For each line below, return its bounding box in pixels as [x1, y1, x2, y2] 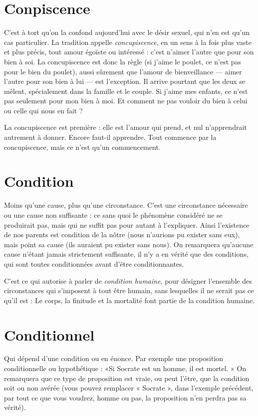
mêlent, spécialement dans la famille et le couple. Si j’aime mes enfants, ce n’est [4, 85, 248, 96]
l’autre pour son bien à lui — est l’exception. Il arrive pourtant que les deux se [4, 76, 246, 86]
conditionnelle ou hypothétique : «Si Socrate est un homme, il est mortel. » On [4, 363, 247, 374]
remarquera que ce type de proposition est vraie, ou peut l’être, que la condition [4, 373, 250, 383]
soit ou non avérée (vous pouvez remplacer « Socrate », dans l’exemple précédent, [4, 383, 254, 393]
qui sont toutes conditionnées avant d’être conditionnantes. [4, 258, 184, 269]
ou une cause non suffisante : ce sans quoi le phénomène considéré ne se [4, 209, 223, 220]
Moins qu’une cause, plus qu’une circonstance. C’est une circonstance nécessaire [4, 200, 248, 210]
